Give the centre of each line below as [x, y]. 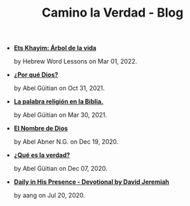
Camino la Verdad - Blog [113, 13]
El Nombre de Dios [41, 129]
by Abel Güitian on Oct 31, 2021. [59, 88]
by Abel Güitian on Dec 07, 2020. [60, 169]
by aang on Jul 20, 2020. [49, 196]
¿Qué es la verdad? [42, 155]
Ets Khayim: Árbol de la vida [55, 48]
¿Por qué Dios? [36, 75]
